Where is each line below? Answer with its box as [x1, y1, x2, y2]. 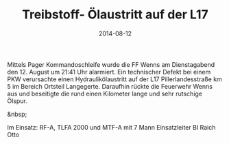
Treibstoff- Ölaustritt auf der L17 [21, 7, 209, 23]
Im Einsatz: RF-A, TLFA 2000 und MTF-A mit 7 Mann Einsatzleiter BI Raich [7, 123, 216, 131]
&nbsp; [7, 110, 27, 118]
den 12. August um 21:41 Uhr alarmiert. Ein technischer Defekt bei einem [7, 68, 211, 76]
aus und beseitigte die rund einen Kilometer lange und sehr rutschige [7, 89, 203, 98]
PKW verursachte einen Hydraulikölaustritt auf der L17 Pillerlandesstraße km [7, 75, 223, 83]
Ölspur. [7, 96, 27, 105]
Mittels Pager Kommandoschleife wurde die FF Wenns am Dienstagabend [7, 60, 215, 68]
